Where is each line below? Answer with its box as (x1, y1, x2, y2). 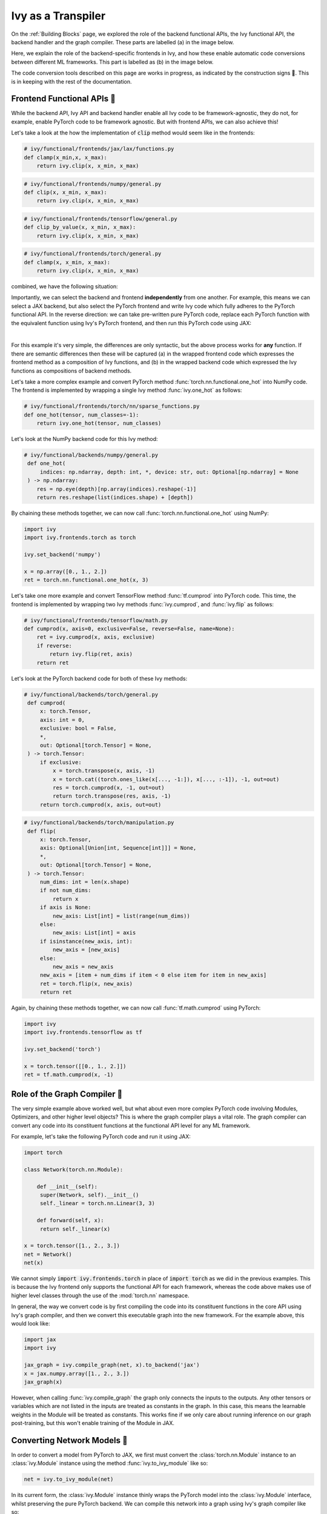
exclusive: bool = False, (39, 725, 117, 732)
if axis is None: (39, 904, 91, 911)
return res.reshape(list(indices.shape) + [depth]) (36, 494, 194, 501)
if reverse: (36, 642, 73, 649)
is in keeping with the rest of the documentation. (11, 78, 133, 85)
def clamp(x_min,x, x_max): (24, 154, 107, 160)
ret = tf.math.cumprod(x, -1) (24, 1071, 114, 1078)
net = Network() (24, 1251, 73, 1258)
